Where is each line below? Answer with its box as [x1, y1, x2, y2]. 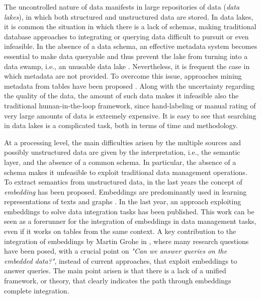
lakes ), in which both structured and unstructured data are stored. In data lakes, [4, 11, 253, 22]
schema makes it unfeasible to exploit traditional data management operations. [4, 166, 247, 177]
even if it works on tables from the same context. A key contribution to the [4, 226, 236, 236]
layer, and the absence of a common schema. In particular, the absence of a [4, 156, 236, 167]
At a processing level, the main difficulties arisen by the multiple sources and [4, 137, 241, 147]
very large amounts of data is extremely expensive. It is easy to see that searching [4, 110, 256, 121]
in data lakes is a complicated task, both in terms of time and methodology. [4, 120, 238, 131]
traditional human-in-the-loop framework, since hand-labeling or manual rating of [4, 100, 256, 110]
